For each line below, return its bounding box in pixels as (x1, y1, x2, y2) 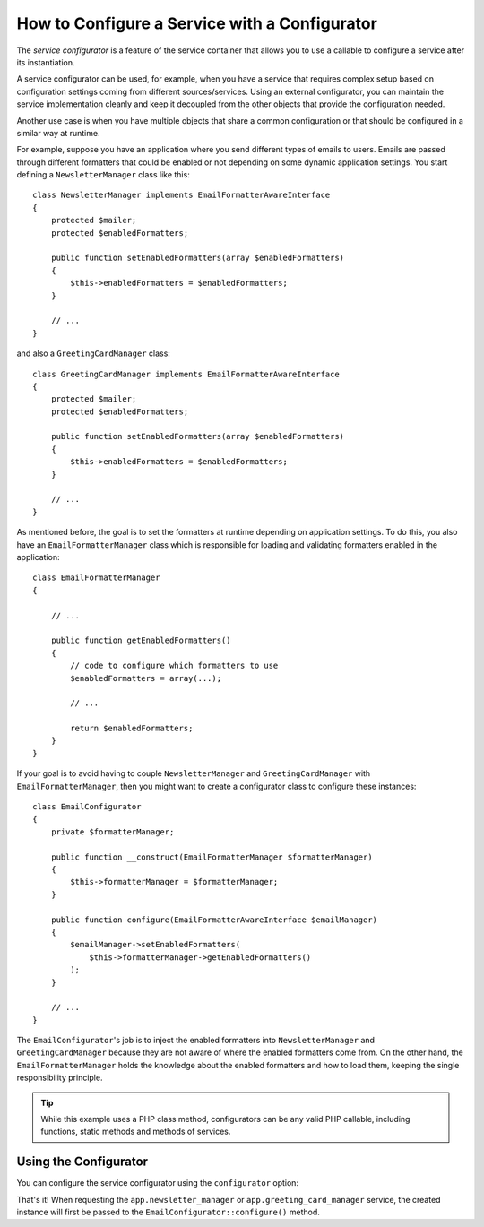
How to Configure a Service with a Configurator (16, 13, 378, 33)
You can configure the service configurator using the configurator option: (16, 1178, 299, 1188)
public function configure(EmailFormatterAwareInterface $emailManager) (50, 914, 378, 925)
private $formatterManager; (50, 826, 175, 837)
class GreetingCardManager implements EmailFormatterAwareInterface (32, 368, 340, 379)
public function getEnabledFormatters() (50, 635, 232, 645)
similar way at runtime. (16, 127, 100, 138)
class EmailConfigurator (32, 802, 142, 812)
